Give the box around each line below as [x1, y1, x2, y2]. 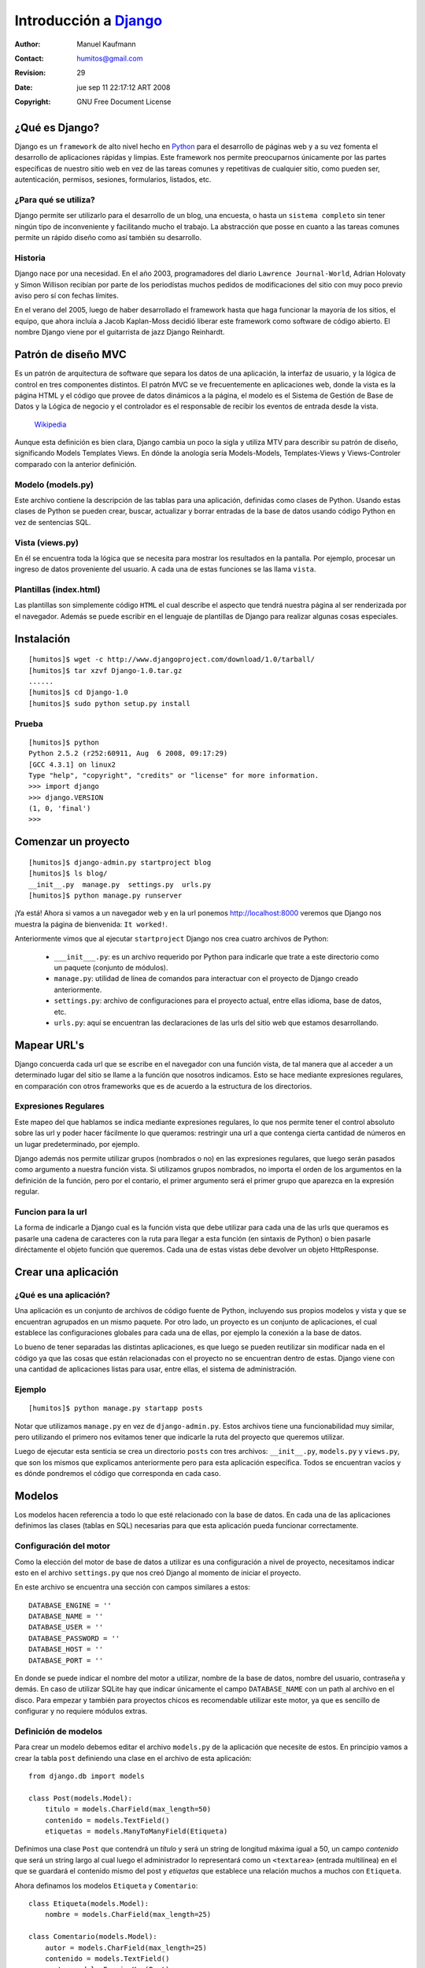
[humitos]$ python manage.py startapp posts [28, 1404, 204, 1413]
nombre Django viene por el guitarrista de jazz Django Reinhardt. [14, 327, 225, 337]
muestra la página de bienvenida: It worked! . [14, 919, 168, 929]
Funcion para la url [14, 1206, 87, 1217]
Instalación [14, 632, 71, 646]
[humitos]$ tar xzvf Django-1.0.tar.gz [28, 666, 183, 675]
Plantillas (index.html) [14, 584, 102, 595]
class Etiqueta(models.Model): [28, 1900, 150, 1908]
